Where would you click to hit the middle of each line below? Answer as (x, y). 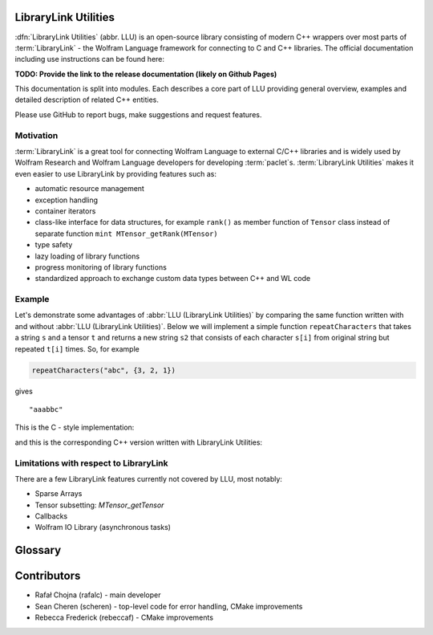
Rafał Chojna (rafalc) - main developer (98, 595)
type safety (54, 245)
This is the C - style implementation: (75, 427)
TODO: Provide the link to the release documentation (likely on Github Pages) (146, 74)
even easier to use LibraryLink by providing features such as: (115, 173)
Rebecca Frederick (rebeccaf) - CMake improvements (124, 617)
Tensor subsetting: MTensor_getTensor (99, 505)
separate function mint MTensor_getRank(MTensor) (126, 234)
